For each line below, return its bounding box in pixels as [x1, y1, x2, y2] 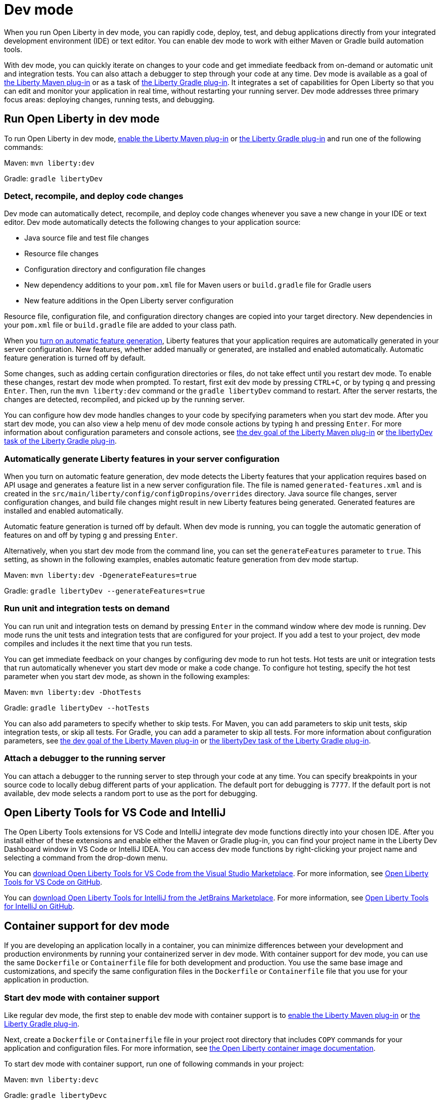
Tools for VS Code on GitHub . [4, 878, 103, 887]
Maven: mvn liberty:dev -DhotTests [4, 687, 142, 696]
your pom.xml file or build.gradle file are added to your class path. [4, 321, 237, 330]
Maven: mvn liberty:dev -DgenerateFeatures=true [4, 571, 197, 580]
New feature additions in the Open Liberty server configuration [24, 296, 234, 305]
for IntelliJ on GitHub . [4, 902, 75, 911]
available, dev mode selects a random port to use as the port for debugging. [4, 789, 257, 798]
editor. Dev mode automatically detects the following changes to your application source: [4, 218, 301, 227]
